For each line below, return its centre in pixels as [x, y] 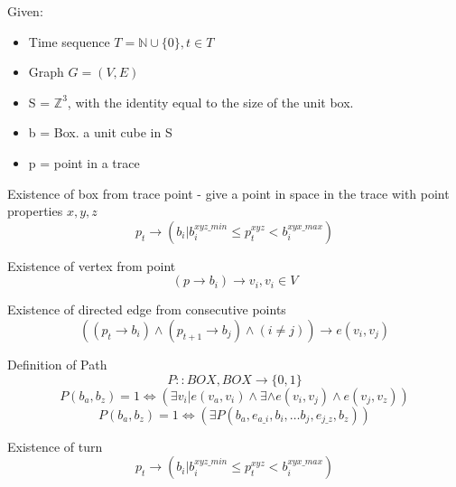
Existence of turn [55, 446]
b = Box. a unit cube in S [100, 132]
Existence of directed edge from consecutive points [147, 309]
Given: [25, 11]
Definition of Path [57, 364]
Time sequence [69, 41]
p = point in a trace [84, 162]
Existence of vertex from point [92, 265]
